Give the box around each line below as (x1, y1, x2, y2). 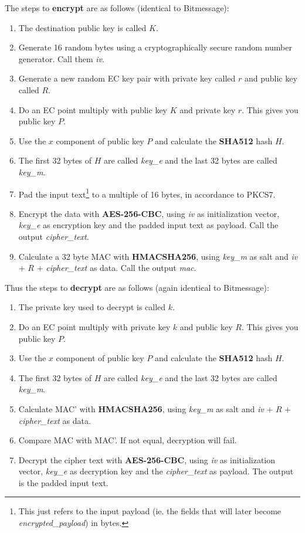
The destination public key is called (18, 21, 147, 33)
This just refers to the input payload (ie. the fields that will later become (18, 505, 282, 517)
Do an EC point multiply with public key (18, 103, 167, 116)
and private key (179, 103, 236, 116)
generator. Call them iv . (18, 52, 104, 64)
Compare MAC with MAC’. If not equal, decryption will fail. (18, 434, 237, 446)
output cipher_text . (18, 230, 89, 242)
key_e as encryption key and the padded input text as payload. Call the (18, 219, 279, 231)
